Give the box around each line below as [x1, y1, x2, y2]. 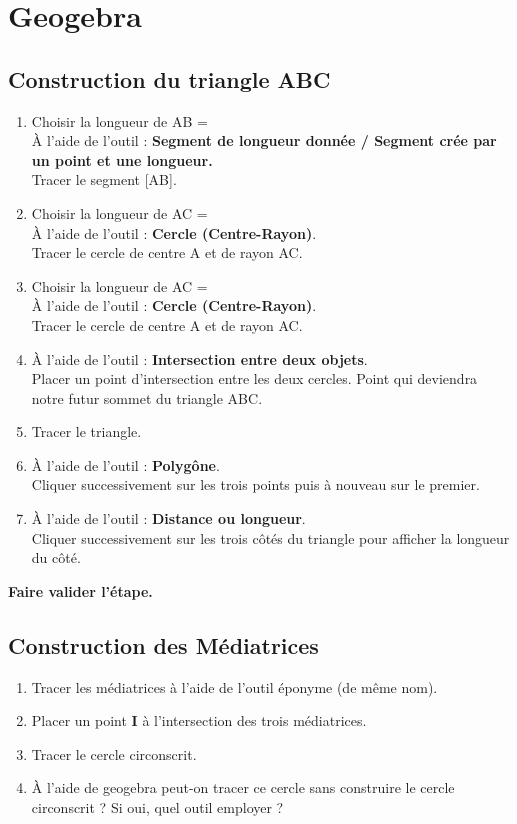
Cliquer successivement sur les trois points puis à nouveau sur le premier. [31, 474, 480, 495]
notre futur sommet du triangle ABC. [31, 387, 263, 408]
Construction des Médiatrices [8, 629, 319, 660]
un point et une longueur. [31, 149, 213, 170]
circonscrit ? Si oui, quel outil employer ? [31, 797, 284, 818]
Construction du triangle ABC [8, 63, 331, 94]
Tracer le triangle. [31, 421, 142, 442]
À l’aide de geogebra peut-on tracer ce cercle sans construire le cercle [31, 777, 455, 798]
